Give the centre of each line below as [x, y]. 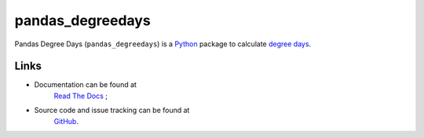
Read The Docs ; [80, 96]
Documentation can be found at [86, 85]
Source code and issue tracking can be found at [112, 111]
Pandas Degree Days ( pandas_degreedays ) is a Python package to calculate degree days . [163, 44]
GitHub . [66, 121]
